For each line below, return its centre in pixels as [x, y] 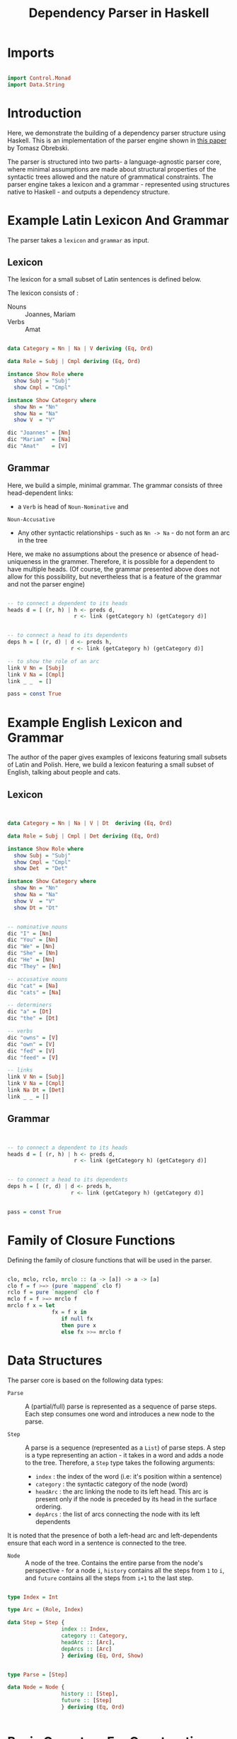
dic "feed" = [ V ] [33, 1057]
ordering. [48, 1506]
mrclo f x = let [31, 1306]
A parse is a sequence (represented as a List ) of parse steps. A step [126, 1448]
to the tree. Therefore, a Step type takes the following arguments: [120, 1462]
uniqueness [24, 561]
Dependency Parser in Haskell [119, 13]
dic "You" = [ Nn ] [33, 940]
